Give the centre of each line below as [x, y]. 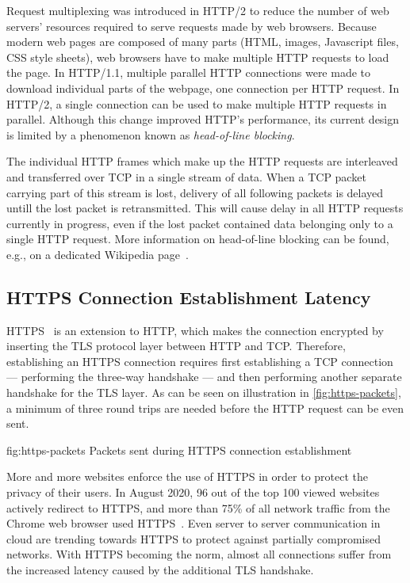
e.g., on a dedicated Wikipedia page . [98, 254]
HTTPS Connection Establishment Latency [189, 297]
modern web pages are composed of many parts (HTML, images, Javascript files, [203, 42]
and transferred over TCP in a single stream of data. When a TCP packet [186, 176]
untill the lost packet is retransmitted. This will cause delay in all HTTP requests [205, 208]
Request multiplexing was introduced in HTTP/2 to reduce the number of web [198, 10]
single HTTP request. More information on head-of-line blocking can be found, [198, 239]
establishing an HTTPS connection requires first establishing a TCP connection [200, 361]
